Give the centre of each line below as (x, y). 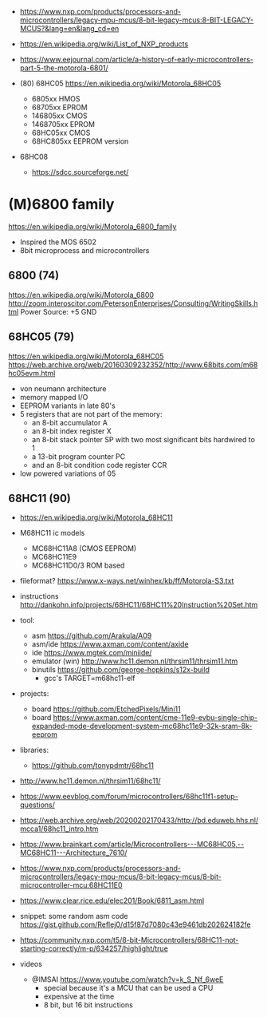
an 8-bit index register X (71, 431)
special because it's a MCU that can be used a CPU (128, 988)
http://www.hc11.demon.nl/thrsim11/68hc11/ (90, 781)
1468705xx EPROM (63, 124)
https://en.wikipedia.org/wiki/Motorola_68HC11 (96, 517)
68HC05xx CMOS (61, 133)
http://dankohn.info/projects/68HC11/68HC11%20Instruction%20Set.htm (139, 605)
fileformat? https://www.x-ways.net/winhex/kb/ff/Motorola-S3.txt (127, 581)
